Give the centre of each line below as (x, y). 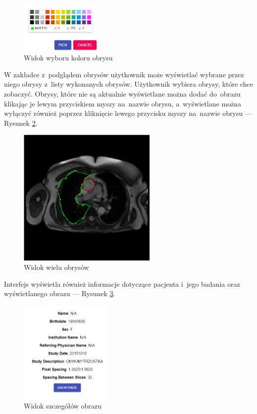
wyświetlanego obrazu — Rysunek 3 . (60, 293)
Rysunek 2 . (21, 123)
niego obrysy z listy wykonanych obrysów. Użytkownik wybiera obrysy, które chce (128, 84)
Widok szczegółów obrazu (63, 405)
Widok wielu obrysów (56, 267)
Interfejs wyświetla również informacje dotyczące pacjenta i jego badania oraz (122, 284)
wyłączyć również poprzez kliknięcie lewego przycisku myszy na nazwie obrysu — (128, 113)
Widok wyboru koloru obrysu (68, 58)
